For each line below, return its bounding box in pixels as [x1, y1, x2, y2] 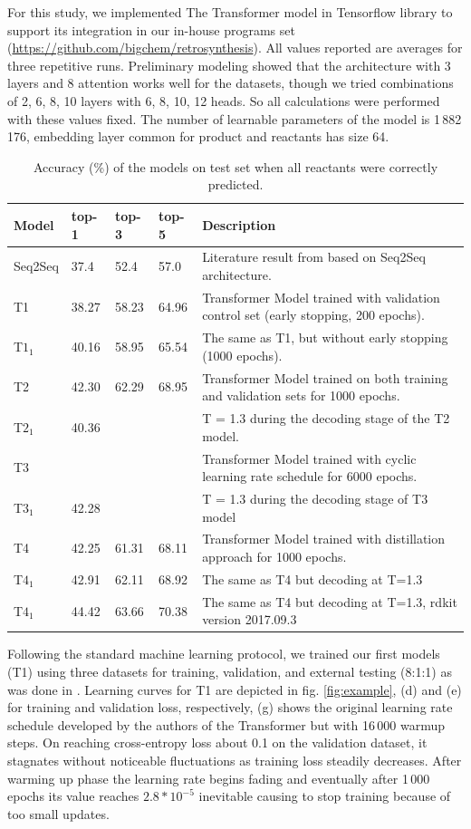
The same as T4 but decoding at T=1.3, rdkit [202, 592, 457, 611]
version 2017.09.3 [202, 610, 297, 629]
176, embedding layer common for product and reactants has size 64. [7, 127, 389, 146]
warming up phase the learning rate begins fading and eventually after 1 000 [7, 768, 430, 787]
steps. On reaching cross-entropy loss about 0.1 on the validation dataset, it [7, 733, 428, 752]
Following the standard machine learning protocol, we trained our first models [7, 644, 440, 663]
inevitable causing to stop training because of [198, 786, 451, 805]
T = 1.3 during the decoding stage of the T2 [202, 409, 450, 428]
